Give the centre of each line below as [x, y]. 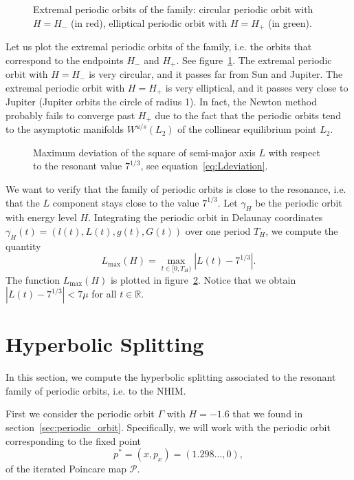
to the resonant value [78, 166]
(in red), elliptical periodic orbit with [149, 22]
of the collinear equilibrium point [247, 129]
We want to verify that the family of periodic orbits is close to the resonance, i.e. [176, 188]
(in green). [290, 22]
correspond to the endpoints [65, 60]
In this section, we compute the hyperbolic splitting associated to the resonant [171, 377]
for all [104, 294]
